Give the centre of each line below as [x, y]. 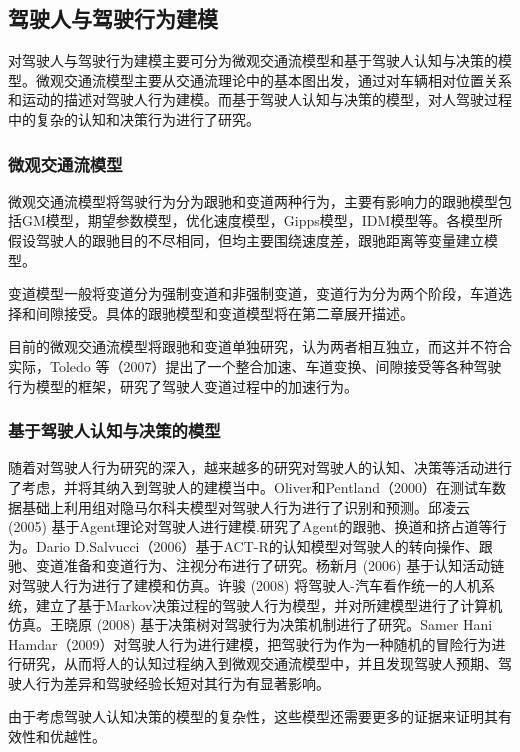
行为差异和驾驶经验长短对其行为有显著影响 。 [182, 682]
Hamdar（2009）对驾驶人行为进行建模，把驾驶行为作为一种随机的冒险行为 [250, 643]
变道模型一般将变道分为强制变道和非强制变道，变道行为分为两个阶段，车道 [253, 293]
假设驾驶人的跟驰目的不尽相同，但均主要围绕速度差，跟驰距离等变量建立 [246, 239]
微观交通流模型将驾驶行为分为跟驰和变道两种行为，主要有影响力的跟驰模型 [253, 200]
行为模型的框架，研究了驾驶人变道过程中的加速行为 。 [183, 385]
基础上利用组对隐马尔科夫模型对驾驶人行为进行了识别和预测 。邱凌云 [245, 506]
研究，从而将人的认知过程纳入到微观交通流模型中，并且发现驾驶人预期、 [259, 663]
